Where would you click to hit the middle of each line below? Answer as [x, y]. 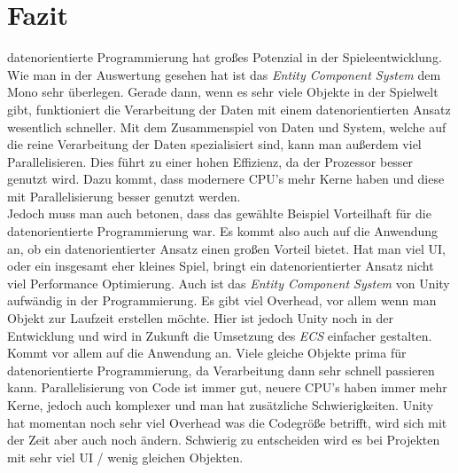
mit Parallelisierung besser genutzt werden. [124, 196]
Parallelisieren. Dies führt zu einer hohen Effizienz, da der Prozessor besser [210, 161]
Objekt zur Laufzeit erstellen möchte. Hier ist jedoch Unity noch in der [201, 318]
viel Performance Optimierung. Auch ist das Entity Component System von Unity [229, 283]
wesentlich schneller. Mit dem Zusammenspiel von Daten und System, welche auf [227, 126]
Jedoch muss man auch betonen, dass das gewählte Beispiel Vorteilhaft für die [219, 213]
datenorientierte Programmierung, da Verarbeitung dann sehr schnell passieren [221, 370]
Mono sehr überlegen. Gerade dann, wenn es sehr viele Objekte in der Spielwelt [223, 92]
